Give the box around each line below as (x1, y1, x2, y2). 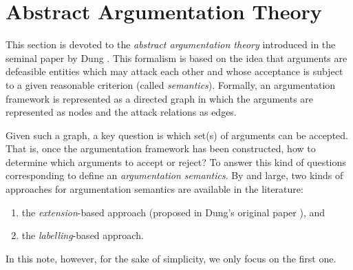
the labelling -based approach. (21, 228, 144, 242)
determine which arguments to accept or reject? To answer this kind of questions (6, 154, 346, 169)
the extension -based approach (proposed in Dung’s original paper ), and (21, 205, 325, 219)
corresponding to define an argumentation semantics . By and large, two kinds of (6, 168, 343, 183)
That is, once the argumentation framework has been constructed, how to (6, 141, 316, 156)
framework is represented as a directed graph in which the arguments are (6, 91, 314, 105)
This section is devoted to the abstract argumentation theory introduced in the (6, 37, 336, 52)
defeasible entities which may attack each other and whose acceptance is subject (6, 64, 343, 79)
